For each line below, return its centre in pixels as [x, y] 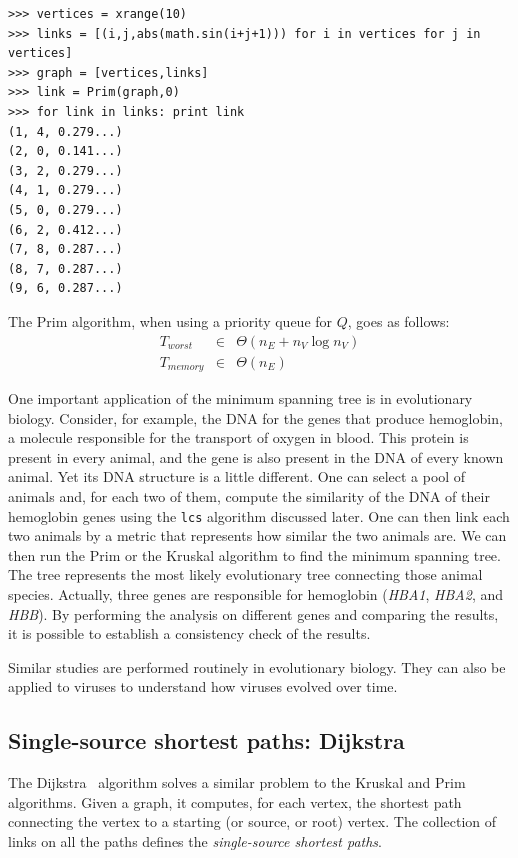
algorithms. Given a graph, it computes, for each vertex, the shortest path [235, 801]
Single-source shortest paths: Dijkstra [206, 740]
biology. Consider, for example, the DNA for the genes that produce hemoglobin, [255, 417]
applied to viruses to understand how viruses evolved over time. [203, 686]
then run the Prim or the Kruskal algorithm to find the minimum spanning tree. [254, 554]
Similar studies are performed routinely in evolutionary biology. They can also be [257, 666]
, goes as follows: [398, 320]
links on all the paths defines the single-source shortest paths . [195, 840]
